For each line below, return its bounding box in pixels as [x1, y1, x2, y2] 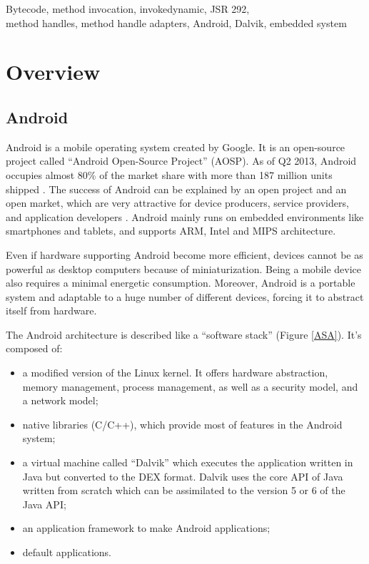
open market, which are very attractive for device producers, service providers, [6, 195, 349, 210]
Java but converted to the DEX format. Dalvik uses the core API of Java [22, 468, 343, 483]
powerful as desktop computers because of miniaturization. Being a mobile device [6, 261, 361, 276]
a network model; [22, 393, 98, 408]
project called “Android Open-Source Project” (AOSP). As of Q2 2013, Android [6, 153, 357, 168]
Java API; [22, 496, 66, 511]
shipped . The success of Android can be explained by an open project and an [6, 181, 347, 196]
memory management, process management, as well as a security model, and [22, 379, 358, 394]
